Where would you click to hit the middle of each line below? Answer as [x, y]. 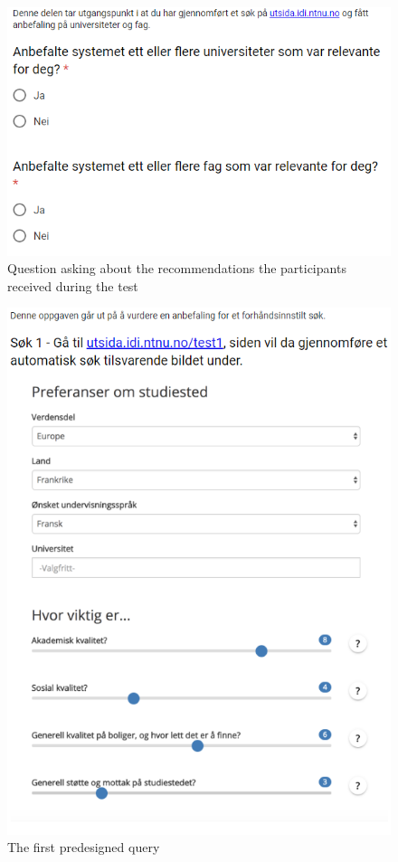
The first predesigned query [84, 847]
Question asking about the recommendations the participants [177, 268]
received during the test [73, 285]
